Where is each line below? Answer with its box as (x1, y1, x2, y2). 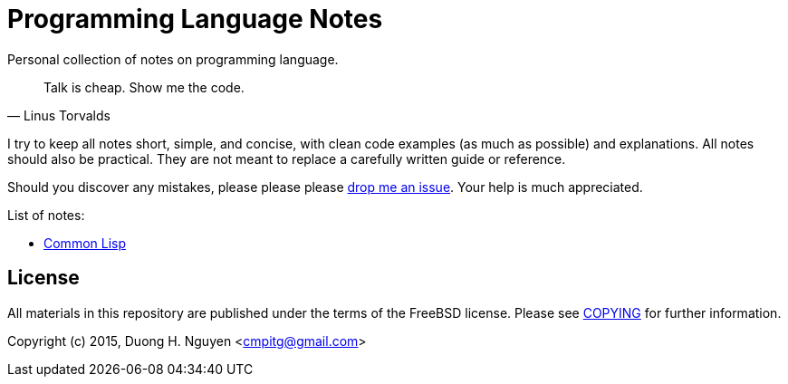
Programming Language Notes (7, 4, 383, 34)
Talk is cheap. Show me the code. (43, 79, 245, 95)
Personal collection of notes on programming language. (7, 51, 339, 67)
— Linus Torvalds (7, 107, 111, 123)
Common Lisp (43, 235, 127, 251)
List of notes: (7, 206, 85, 223)
